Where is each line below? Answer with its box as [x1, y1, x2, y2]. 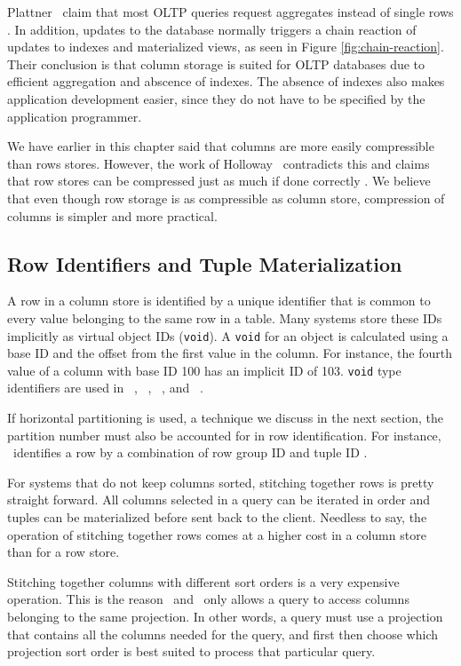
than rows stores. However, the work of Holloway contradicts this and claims [7, 154, 430, 172]
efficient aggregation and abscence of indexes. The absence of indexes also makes [7, 72, 445, 91]
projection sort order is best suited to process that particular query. [7, 642, 376, 661]
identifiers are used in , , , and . [7, 378, 203, 397]
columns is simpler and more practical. [7, 206, 218, 225]
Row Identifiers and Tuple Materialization [7, 250, 402, 277]
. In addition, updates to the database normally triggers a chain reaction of [7, 20, 417, 38]
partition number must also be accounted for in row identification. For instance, [7, 425, 441, 444]
